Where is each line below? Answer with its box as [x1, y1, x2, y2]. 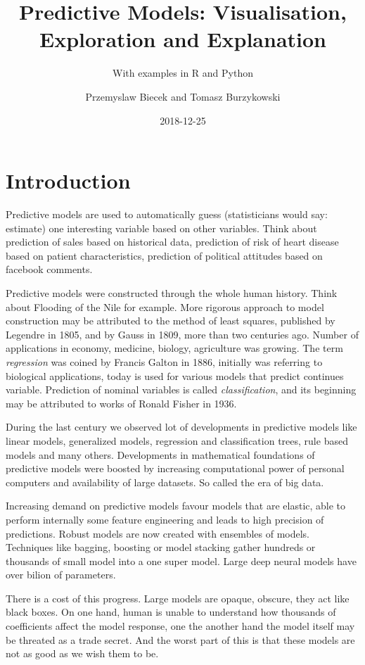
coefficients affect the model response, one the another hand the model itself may [6, 619, 355, 633]
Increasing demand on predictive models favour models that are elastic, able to [6, 498, 346, 513]
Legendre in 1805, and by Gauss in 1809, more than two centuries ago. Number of [6, 327, 359, 341]
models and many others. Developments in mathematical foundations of [6, 447, 315, 462]
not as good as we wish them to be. [6, 646, 159, 661]
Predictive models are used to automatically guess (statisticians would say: [6, 207, 328, 222]
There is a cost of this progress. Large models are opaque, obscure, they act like [6, 590, 350, 605]
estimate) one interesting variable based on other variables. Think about [6, 220, 317, 235]
